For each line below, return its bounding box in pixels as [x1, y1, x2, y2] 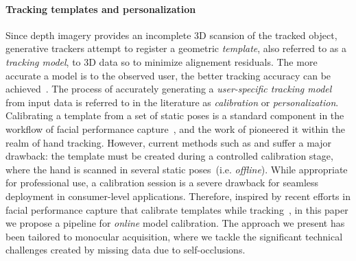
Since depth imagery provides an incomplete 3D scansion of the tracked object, [5, 27, 337, 42]
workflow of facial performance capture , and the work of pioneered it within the [5, 121, 345, 136]
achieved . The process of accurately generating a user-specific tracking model [5, 82, 332, 96]
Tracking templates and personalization [5, 1, 196, 16]
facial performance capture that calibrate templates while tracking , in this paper [5, 202, 348, 216]
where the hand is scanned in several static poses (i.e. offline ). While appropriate [5, 162, 348, 176]
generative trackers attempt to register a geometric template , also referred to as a [5, 41, 347, 55]
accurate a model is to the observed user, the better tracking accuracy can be [5, 68, 331, 82]
